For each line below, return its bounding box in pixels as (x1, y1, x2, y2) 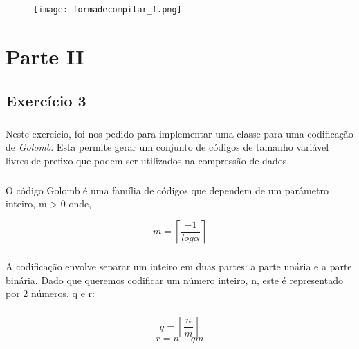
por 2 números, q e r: (6, 286, 95, 301)
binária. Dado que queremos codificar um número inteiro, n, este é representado (6, 272, 343, 287)
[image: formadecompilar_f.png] (33, 5, 182, 15)
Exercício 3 (6, 89, 86, 111)
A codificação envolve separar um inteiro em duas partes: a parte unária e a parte (6, 259, 352, 274)
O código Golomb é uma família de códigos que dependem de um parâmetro (6, 182, 329, 197)
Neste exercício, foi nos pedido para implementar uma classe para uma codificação (6, 126, 353, 140)
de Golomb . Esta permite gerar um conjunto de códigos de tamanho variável (6, 140, 329, 154)
